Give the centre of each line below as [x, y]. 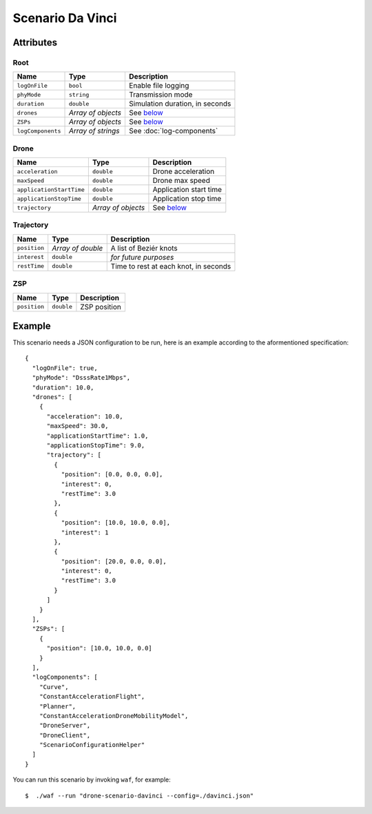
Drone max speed [181, 181]
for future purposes [142, 257]
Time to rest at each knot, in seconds [171, 266]
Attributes [35, 42]
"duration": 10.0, [63, 387]
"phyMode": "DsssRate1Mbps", [81, 378]
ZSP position [101, 307]
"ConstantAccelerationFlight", [92, 697]
